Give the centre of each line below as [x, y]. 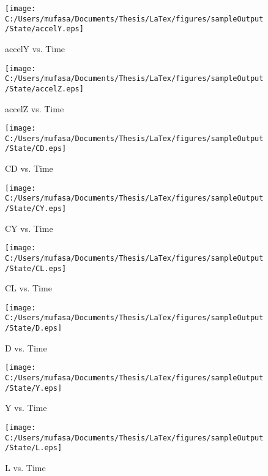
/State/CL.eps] [36, 268]
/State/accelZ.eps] [44, 89]
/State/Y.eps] [34, 388]
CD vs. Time [29, 168]
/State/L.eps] [34, 448]
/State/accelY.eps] [44, 29]
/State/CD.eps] [36, 149]
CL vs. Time [28, 288]
